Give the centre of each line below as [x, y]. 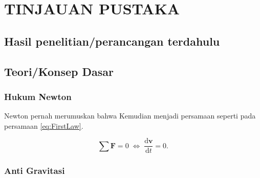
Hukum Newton [38, 96]
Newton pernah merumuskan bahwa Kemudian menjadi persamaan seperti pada [130, 116]
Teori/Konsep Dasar [59, 71]
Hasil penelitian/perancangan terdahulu [112, 41]
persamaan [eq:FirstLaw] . [44, 125]
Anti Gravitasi [35, 171]
